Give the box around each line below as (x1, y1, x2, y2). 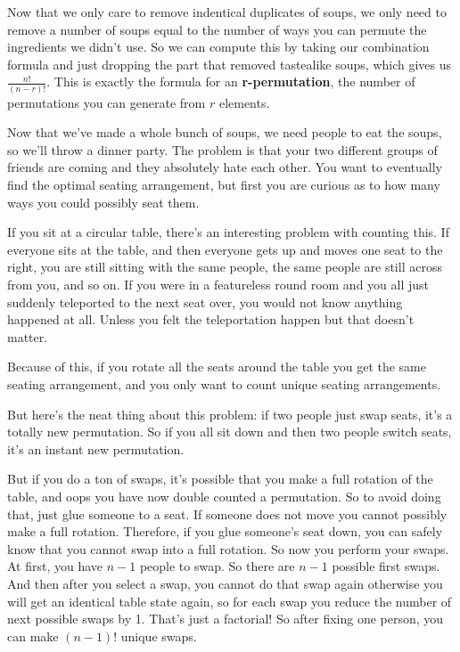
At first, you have (7, 557, 103, 575)
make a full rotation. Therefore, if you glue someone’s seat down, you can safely (7, 522, 443, 541)
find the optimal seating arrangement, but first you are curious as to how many (7, 175, 440, 194)
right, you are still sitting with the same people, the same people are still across (7, 257, 442, 276)
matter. (7, 327, 48, 346)
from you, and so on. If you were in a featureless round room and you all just (7, 275, 430, 294)
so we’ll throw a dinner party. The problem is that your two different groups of (7, 140, 438, 159)
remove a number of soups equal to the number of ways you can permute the (7, 20, 427, 38)
